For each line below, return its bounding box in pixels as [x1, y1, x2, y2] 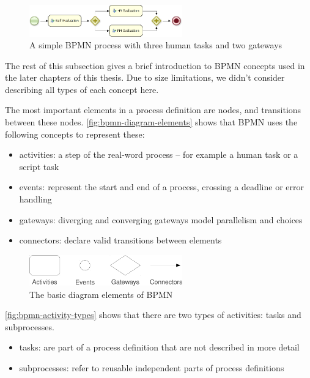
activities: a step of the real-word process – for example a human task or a [19, 148, 298, 161]
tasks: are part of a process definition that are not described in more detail [19, 341, 300, 354]
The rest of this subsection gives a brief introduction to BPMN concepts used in [5, 59, 305, 72]
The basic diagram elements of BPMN [29, 287, 173, 300]
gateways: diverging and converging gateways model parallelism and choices [19, 213, 303, 226]
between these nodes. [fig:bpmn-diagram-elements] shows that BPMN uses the [5, 116, 298, 128]
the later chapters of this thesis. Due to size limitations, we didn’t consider [5, 71, 285, 84]
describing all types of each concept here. [5, 83, 159, 95]
